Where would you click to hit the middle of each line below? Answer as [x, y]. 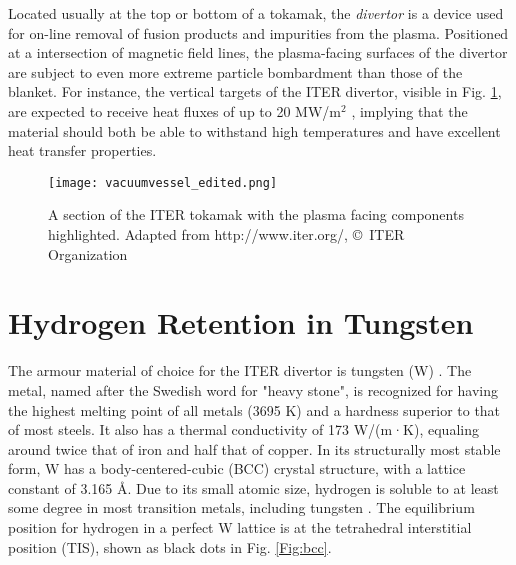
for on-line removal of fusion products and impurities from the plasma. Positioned [258, 32]
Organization [88, 253]
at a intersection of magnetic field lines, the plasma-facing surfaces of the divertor [258, 52]
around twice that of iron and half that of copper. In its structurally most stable [254, 448]
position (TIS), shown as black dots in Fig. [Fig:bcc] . [170, 546]
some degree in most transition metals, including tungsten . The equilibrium [241, 507]
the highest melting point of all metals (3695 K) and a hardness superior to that [254, 409]
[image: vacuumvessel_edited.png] [163, 182]
